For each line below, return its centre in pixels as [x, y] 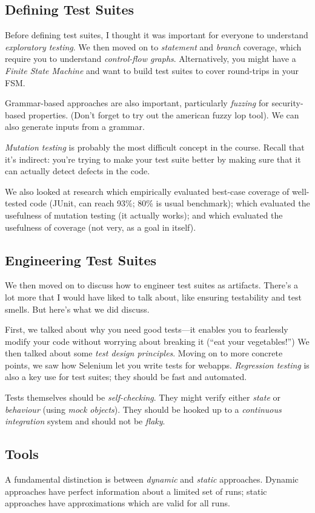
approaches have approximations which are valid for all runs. [118, 503]
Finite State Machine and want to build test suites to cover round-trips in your [152, 70]
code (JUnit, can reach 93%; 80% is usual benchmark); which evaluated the [170, 203]
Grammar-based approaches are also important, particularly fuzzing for [137, 103]
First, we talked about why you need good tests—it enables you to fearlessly [147, 329]
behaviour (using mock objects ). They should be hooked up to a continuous [143, 409]
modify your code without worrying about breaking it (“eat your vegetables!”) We [157, 341]
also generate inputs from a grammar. [75, 127]
